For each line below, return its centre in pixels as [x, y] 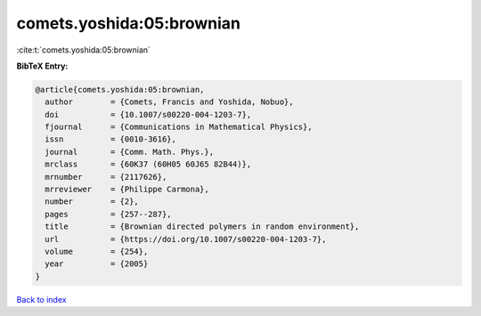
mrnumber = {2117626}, [106, 177]
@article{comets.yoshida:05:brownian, [120, 89]
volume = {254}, [97, 251]
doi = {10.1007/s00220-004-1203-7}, [148, 114]
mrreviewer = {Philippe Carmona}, [127, 190]
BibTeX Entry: [42, 66]
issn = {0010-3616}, [111, 139]
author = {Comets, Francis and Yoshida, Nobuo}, [169, 102]
